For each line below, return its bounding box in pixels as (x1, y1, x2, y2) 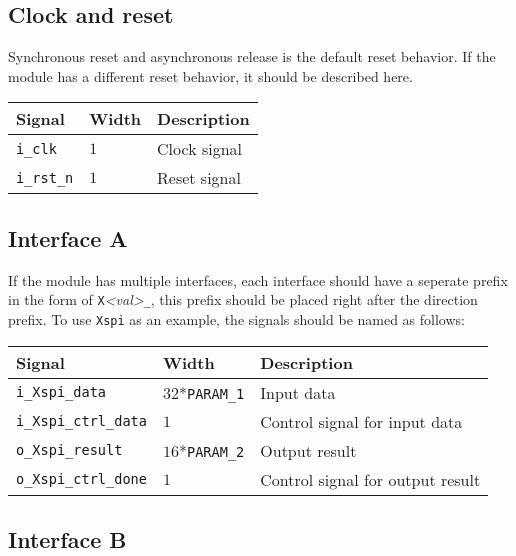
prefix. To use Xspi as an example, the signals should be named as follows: (8, 308, 465, 329)
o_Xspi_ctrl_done (16, 471, 147, 487)
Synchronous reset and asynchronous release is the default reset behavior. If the (8, 46, 496, 67)
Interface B (8, 523, 127, 554)
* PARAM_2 (178, 438, 245, 462)
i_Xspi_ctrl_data (16, 413, 147, 429)
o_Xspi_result (16, 442, 123, 458)
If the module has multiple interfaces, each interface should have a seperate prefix (8, 269, 508, 290)
